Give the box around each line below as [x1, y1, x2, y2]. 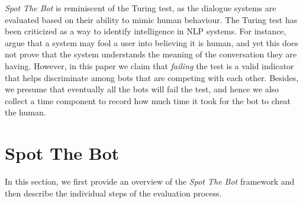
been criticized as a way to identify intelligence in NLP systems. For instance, [5, 25, 286, 37]
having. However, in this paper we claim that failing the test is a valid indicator [5, 59, 294, 72]
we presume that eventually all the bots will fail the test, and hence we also [5, 83, 279, 95]
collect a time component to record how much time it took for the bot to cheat [5, 94, 291, 107]
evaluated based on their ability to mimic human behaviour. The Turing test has [5, 13, 298, 25]
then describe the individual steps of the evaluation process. [5, 186, 222, 199]
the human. [5, 106, 46, 118]
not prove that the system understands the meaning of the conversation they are [5, 48, 297, 60]
